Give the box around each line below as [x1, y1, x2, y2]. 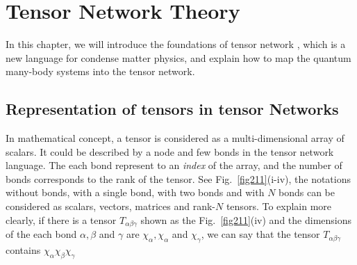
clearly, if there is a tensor [6, 212, 117, 227]
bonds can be [279, 185, 335, 200]
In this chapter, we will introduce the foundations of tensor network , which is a [6, 37, 346, 51]
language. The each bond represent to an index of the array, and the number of [6, 158, 342, 172]
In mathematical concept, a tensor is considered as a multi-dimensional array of [6, 131, 344, 145]
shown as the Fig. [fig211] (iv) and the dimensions [140, 212, 352, 227]
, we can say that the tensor [201, 227, 320, 241]
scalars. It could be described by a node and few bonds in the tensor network [6, 144, 334, 159]
